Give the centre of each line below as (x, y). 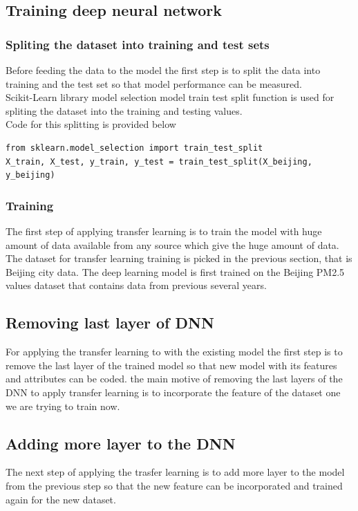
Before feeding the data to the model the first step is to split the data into (163, 70)
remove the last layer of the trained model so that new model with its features (171, 365)
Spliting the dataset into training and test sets (138, 44)
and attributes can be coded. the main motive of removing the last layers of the (174, 379)
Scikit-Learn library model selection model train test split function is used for (170, 97)
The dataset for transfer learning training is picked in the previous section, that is (179, 258)
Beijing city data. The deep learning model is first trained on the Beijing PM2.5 (175, 271)
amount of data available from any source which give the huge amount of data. (172, 244)
